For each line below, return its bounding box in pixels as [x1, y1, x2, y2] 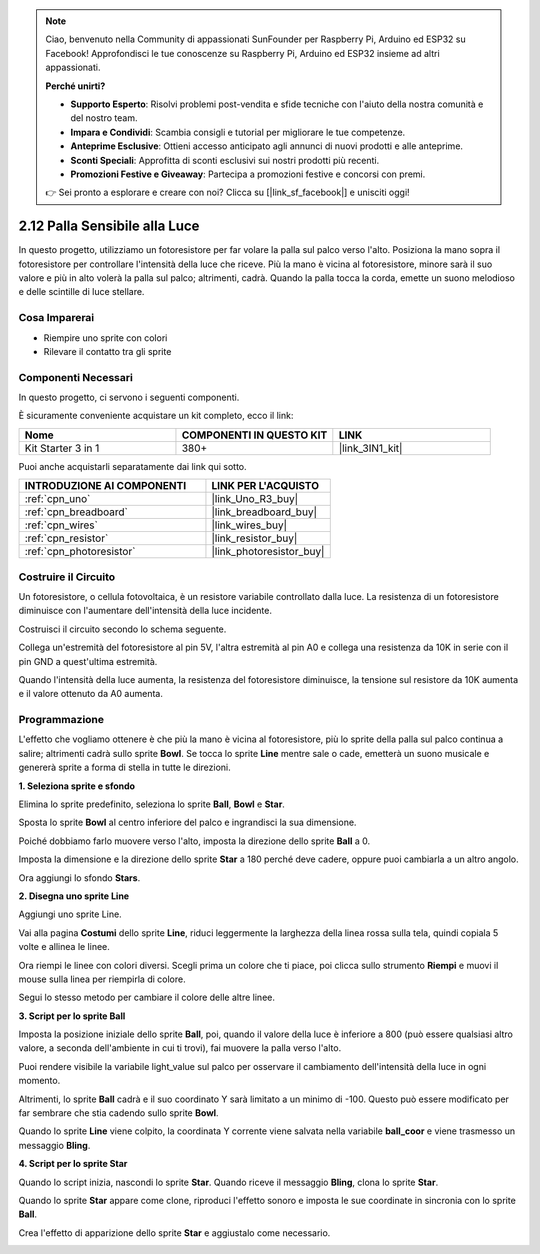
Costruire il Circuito [18, 570, 116, 584]
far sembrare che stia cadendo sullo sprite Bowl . [18, 1107, 219, 1119]
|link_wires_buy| [211, 518, 288, 532]
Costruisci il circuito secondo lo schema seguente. [18, 623, 227, 635]
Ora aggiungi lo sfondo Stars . [18, 871, 141, 884]
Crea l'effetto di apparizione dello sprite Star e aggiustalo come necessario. [18, 1226, 331, 1239]
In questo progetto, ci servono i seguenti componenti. [18, 391, 240, 404]
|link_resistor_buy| [211, 531, 298, 545]
